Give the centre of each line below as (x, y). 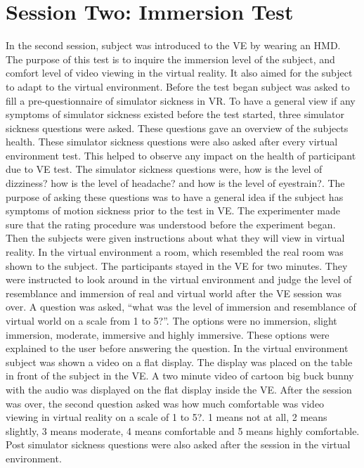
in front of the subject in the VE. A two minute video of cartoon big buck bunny (180, 376)
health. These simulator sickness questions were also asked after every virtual (172, 142)
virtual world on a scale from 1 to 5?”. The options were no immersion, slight (171, 320)
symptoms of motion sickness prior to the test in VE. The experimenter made (173, 210)
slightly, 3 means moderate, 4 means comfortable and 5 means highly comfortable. (183, 430)
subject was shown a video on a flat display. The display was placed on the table (179, 362)
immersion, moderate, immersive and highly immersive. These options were (168, 334)
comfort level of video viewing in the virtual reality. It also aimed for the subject (179, 73)
